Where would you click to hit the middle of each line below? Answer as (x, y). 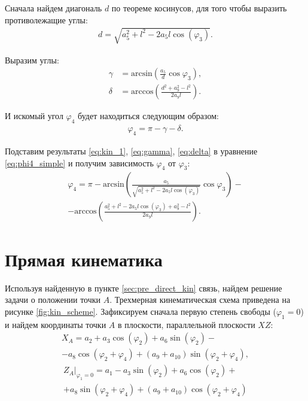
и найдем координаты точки (56, 324)
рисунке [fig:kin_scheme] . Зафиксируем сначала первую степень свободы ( (141, 311)
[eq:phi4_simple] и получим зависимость (79, 162)
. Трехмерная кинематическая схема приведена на (200, 300)
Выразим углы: (32, 60)
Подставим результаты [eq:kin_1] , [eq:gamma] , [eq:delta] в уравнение (131, 151)
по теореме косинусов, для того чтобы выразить (199, 8)
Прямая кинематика (84, 259)
